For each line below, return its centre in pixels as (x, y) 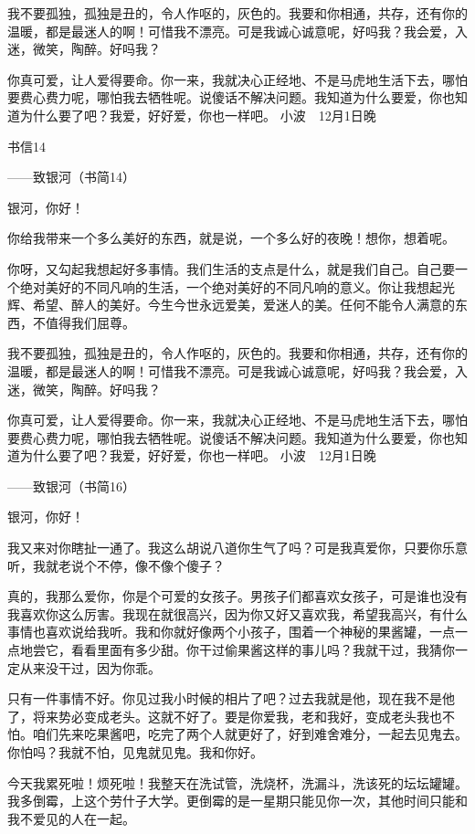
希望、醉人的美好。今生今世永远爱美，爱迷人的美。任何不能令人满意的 (243, 305)
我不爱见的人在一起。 (71, 818)
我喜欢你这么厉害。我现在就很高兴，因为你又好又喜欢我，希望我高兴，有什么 (237, 613)
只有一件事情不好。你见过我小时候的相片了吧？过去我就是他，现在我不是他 (231, 698)
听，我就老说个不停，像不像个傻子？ (116, 565)
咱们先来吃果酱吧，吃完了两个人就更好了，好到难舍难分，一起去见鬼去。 (250, 734)
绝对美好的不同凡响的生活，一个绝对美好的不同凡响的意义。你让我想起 (231, 286)
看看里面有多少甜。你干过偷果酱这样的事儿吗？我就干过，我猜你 (263, 650)
